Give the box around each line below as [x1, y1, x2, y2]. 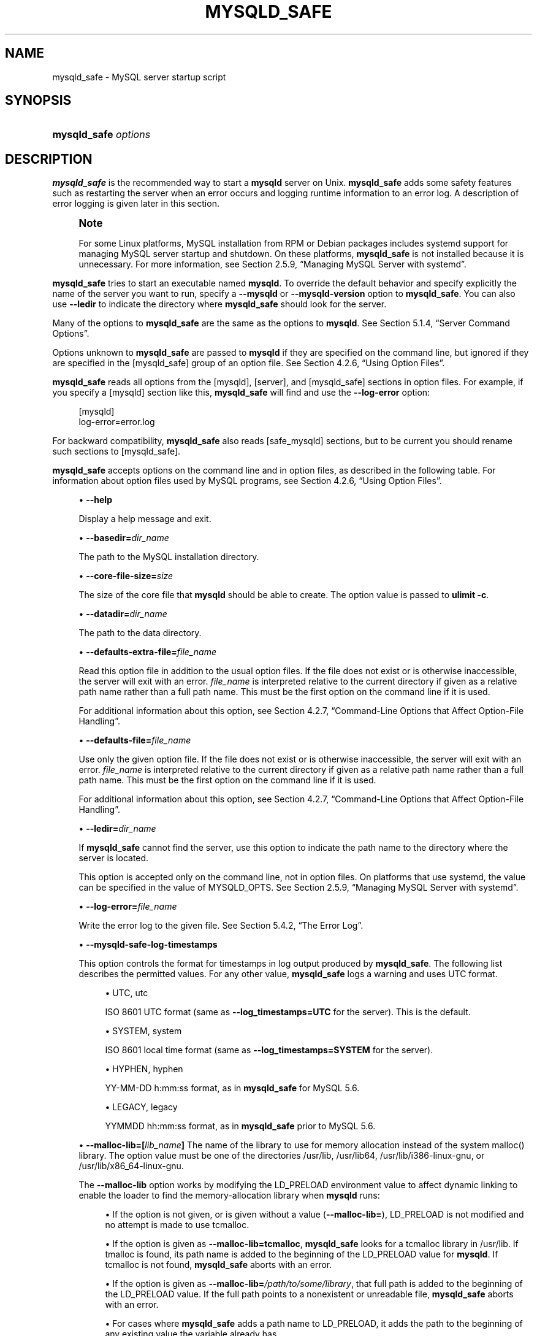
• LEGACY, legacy [105, 1102, 178, 1113]
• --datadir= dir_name [78, 608, 167, 620]
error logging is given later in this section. [52, 198, 219, 209]
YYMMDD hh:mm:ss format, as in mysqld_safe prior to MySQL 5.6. [105, 1121, 376, 1132]
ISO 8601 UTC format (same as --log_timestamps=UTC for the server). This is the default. [105, 1007, 471, 1018]
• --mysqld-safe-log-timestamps [78, 939, 218, 950]
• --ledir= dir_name [78, 823, 156, 834]
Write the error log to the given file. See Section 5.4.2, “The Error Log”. [78, 920, 364, 931]
